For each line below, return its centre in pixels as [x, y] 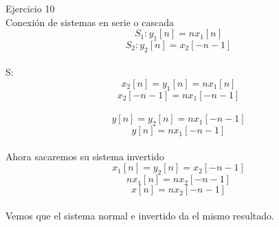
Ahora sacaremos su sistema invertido [85, 156]
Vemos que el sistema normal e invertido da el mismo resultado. [140, 215]
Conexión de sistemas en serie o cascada [90, 22]
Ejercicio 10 [30, 8]
